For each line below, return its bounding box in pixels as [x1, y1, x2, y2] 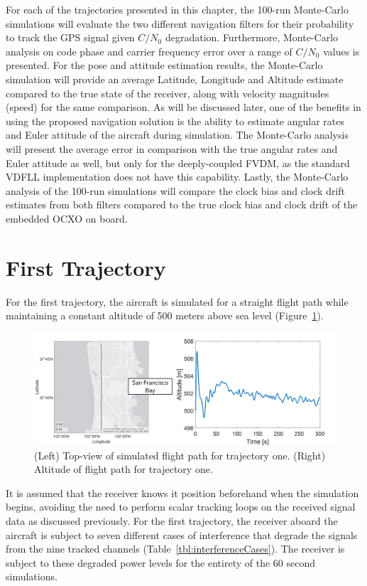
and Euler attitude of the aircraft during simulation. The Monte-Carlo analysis [6, 127, 349, 142]
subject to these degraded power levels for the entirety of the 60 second [6, 555, 315, 570]
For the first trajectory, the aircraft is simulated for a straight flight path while [6, 294, 349, 309]
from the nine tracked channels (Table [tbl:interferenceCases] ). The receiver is [6, 541, 345, 556]
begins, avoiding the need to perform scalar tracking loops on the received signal [6, 499, 356, 514]
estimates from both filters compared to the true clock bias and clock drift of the [6, 197, 358, 212]
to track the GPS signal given [6, 30, 135, 45]
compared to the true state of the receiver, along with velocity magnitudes [6, 85, 329, 100]
